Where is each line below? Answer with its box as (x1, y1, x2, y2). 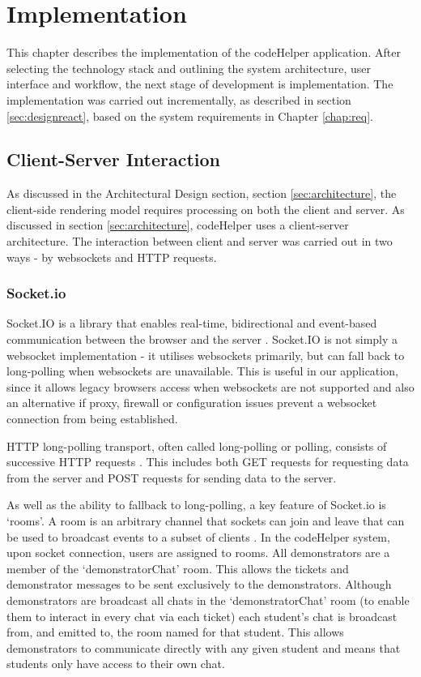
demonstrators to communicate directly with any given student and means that (6, 639, 401, 656)
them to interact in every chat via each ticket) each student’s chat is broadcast (6, 607, 398, 624)
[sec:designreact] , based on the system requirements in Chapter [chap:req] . (6, 107, 373, 124)
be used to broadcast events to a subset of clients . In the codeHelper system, (6, 528, 390, 545)
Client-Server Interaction (6, 147, 221, 172)
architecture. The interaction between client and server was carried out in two (6, 233, 393, 250)
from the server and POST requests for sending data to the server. (6, 469, 337, 486)
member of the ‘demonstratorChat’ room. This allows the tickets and (6, 559, 349, 576)
